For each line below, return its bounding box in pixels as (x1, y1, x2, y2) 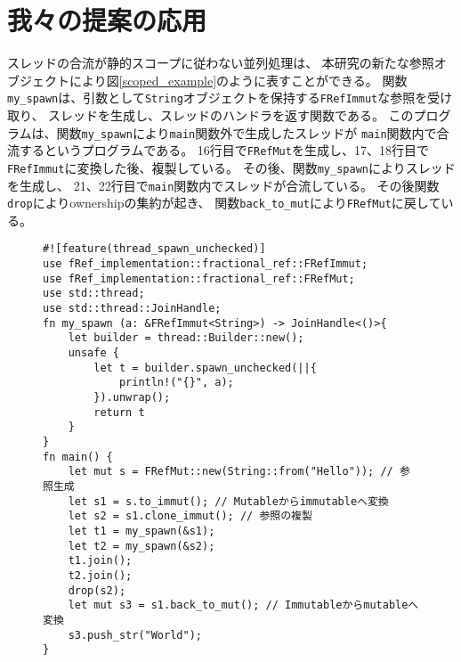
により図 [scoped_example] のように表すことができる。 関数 (69, 70, 408, 89)
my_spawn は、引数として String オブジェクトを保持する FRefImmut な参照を (7, 88, 428, 107)
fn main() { (43, 450, 113, 463)
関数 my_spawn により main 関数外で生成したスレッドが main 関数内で (56, 123, 437, 142)
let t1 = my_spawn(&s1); (68, 524, 215, 537)
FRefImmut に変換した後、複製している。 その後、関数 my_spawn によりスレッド (7, 158, 456, 176)
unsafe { (68, 347, 119, 360)
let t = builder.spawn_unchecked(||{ (93, 361, 317, 374)
